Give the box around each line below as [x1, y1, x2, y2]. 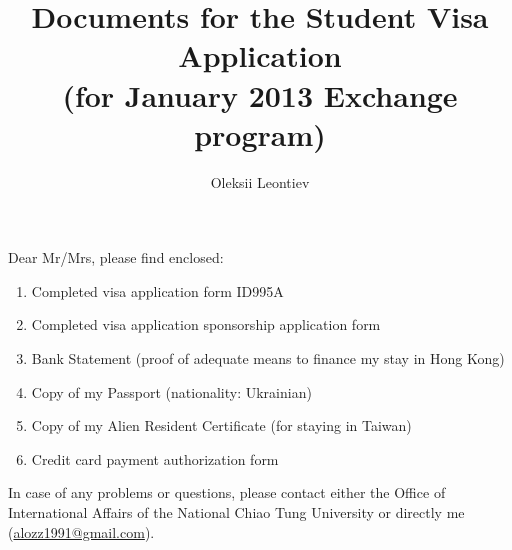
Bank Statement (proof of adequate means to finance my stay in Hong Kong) [31, 348, 505, 369]
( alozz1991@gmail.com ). [8, 521, 155, 542]
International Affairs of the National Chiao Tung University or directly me [8, 502, 465, 523]
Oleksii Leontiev [210, 171, 310, 192]
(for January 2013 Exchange [62, 74, 458, 115]
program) [194, 113, 326, 154]
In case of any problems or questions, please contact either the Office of [8, 482, 446, 503]
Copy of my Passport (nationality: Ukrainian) [31, 381, 312, 402]
